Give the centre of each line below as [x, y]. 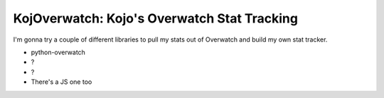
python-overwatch [58, 52]
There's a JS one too [62, 82]
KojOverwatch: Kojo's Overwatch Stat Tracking [156, 18]
